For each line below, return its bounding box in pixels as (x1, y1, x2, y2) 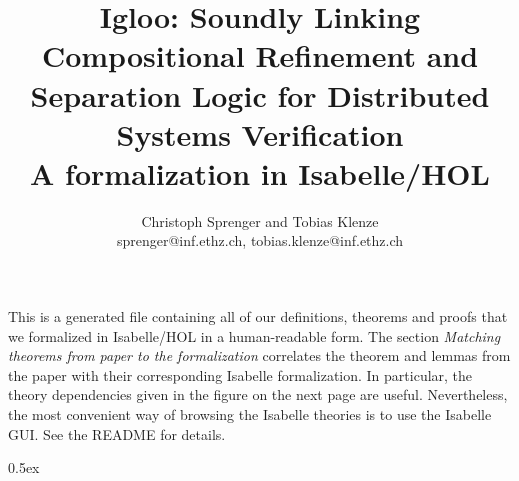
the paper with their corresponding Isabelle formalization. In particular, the (8, 364, 473, 385)
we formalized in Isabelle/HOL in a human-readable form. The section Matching (8, 325, 501, 346)
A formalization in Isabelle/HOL (30, 152, 490, 193)
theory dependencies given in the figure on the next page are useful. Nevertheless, (8, 384, 508, 405)
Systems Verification (116, 113, 404, 154)
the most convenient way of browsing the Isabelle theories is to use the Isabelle (8, 404, 492, 425)
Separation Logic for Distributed (30, 74, 490, 115)
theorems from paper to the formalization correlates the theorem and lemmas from (8, 345, 511, 366)
